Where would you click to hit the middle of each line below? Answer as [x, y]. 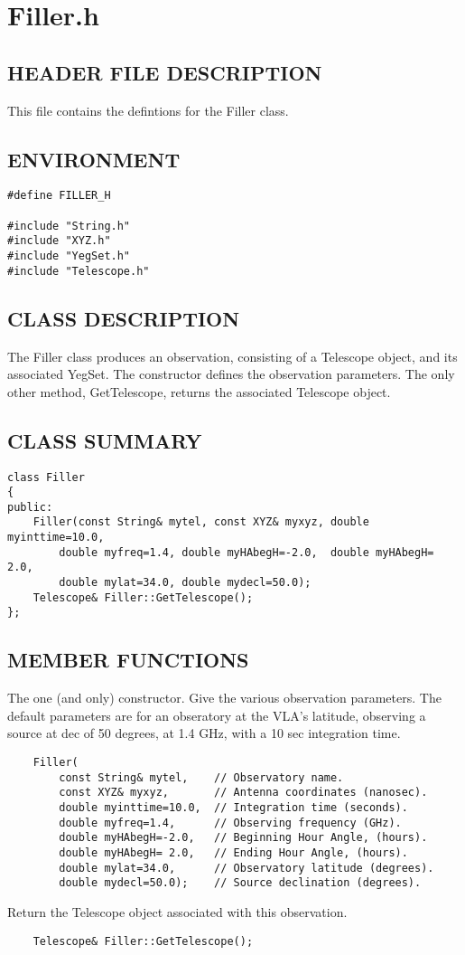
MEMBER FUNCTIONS [128, 660]
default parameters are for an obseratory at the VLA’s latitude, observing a [217, 715]
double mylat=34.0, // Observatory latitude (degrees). [246, 868]
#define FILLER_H [59, 196]
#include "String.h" [69, 226]
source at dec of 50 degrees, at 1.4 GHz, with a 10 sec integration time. [204, 733]
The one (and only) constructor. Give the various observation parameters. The [224, 698]
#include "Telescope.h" [79, 271]
